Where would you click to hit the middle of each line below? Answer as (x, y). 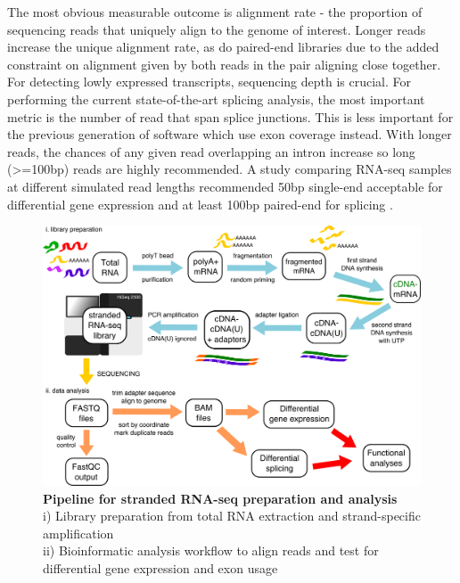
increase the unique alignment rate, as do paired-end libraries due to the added (223, 47)
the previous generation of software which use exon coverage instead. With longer (230, 134)
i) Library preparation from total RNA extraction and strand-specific (232, 516)
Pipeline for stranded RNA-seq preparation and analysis (220, 498)
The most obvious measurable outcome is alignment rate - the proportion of (215, 12)
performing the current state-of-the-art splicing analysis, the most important (216, 99)
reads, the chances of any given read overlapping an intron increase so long (211, 151)
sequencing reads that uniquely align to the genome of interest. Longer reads (217, 29)
